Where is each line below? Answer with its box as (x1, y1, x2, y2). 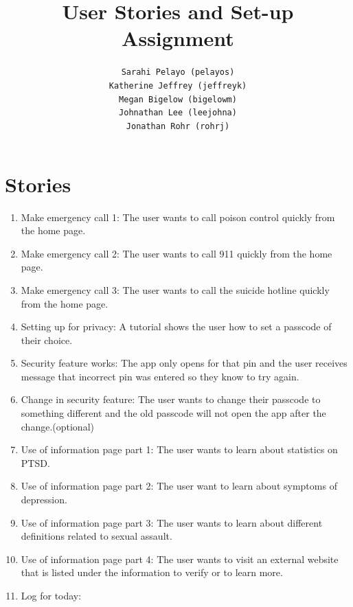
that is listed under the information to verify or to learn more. (21, 565, 283, 580)
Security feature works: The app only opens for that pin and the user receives (21, 356, 348, 370)
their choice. (21, 332, 73, 347)
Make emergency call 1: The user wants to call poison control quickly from (21, 209, 335, 224)
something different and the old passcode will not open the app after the (21, 406, 326, 420)
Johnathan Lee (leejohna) (119, 108, 237, 118)
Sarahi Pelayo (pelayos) (121, 67, 235, 78)
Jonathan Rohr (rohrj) (126, 121, 230, 131)
